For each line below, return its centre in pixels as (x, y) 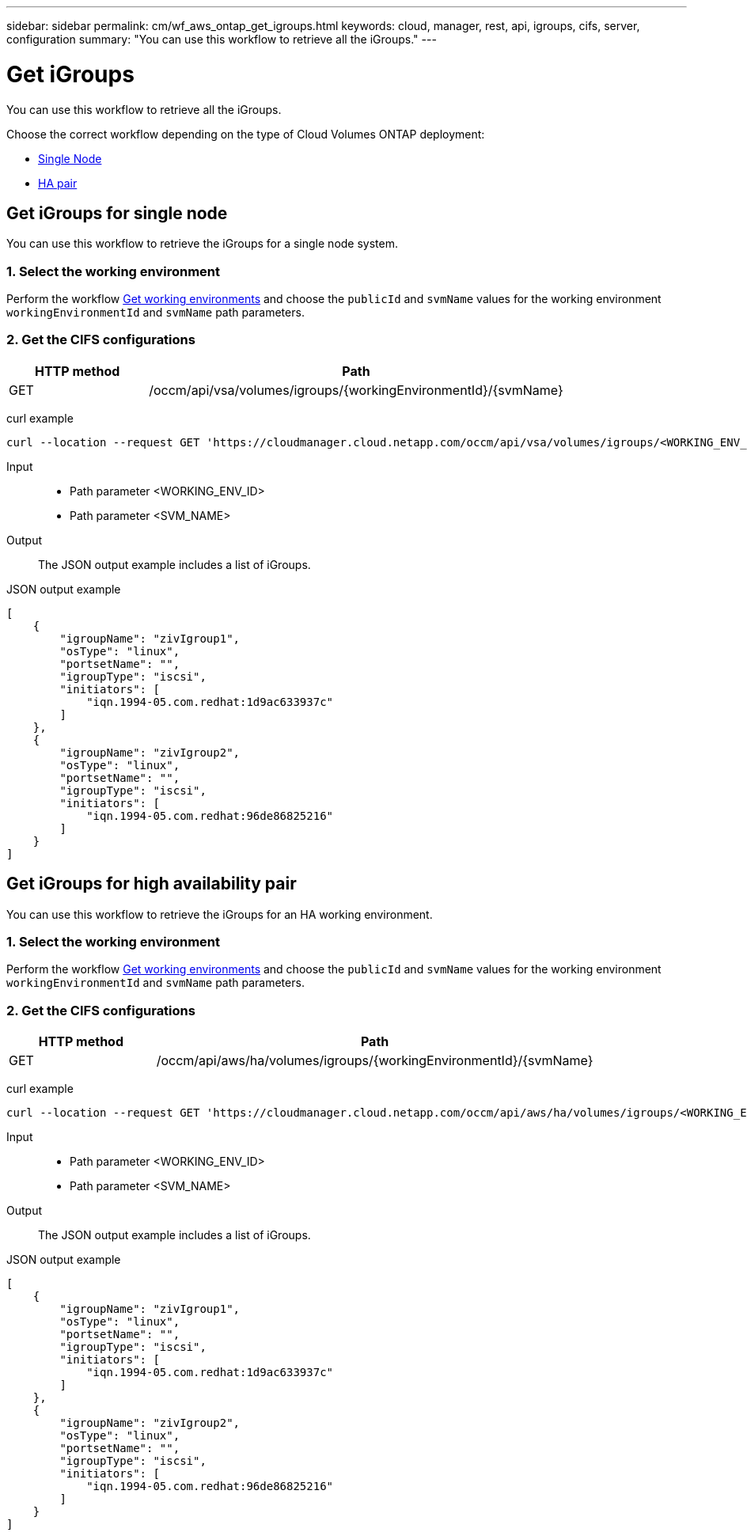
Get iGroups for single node (117, 213)
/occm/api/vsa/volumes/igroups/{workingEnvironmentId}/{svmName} (356, 390)
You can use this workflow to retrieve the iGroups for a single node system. (202, 244)
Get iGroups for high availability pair (152, 884)
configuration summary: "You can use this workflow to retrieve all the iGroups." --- (222, 39)
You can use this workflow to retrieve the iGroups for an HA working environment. (220, 914)
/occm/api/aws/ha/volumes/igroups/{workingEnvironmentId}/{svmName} (375, 1061)
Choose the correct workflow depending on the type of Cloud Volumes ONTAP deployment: (246, 134)
